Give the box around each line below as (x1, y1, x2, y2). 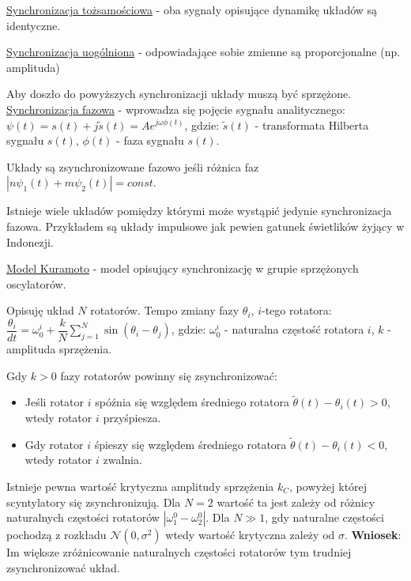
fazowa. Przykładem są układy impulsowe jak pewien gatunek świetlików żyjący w (6, 217, 405, 234)
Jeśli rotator (25, 394, 85, 410)
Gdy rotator (25, 436, 84, 452)
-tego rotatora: (262, 302, 332, 319)
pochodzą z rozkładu (6, 526, 107, 543)
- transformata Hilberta (255, 116, 369, 133)
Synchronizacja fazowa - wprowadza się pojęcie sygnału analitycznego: (6, 100, 345, 117)
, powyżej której (289, 477, 368, 494)
